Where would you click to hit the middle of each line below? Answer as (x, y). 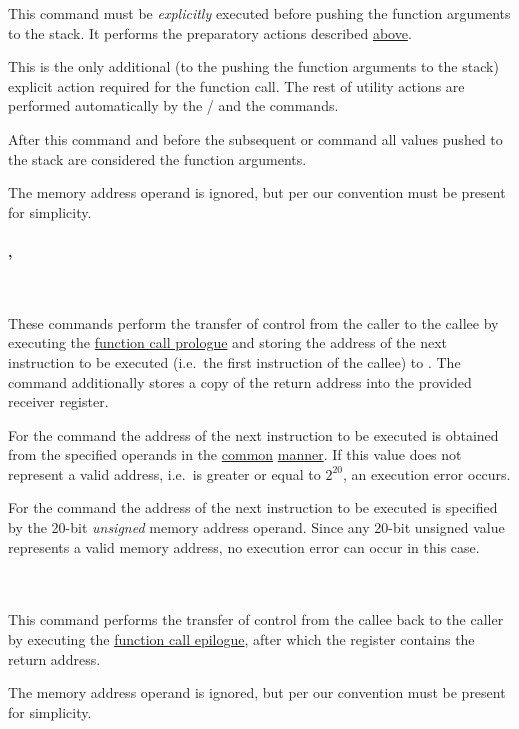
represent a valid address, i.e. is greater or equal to (164, 473)
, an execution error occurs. (427, 473)
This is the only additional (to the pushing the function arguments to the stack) (253, 66)
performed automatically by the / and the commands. (173, 105)
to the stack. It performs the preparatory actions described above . (210, 32)
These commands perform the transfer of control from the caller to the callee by (253, 322)
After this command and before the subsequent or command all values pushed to (255, 138)
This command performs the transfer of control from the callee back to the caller (256, 619)
